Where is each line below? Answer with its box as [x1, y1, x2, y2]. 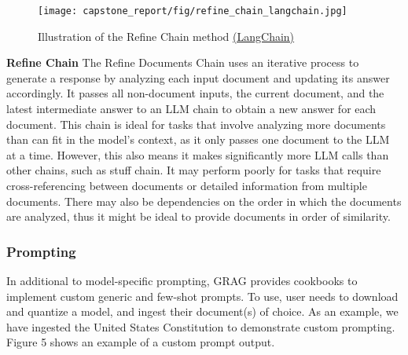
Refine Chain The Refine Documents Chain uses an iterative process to [6, 54, 359, 71]
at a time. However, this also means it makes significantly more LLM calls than [6, 146, 389, 163]
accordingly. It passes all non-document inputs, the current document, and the [6, 85, 384, 101]
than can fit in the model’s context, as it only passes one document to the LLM [6, 131, 390, 148]
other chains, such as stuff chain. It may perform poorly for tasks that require [6, 162, 381, 178]
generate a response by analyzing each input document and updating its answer [6, 69, 390, 86]
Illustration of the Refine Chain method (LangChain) [38, 27, 295, 44]
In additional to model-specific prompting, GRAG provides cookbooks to [6, 273, 358, 288]
